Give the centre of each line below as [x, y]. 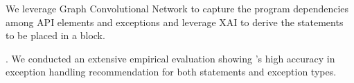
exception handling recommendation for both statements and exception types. [171, 72]
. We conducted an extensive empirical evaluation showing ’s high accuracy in [170, 58]
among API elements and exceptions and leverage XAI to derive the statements [175, 22]
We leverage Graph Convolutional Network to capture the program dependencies [177, 8]
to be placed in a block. [55, 35]
